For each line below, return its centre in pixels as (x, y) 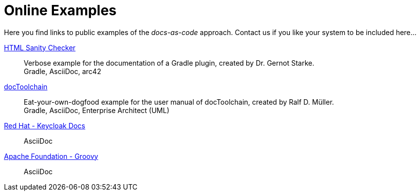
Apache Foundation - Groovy (51, 156)
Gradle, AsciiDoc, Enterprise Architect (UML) (97, 110)
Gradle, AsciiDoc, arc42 (63, 71)
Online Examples (60, 10)
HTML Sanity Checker (40, 47)
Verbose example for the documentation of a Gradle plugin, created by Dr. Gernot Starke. (169, 63)
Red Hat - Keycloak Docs (45, 125)
